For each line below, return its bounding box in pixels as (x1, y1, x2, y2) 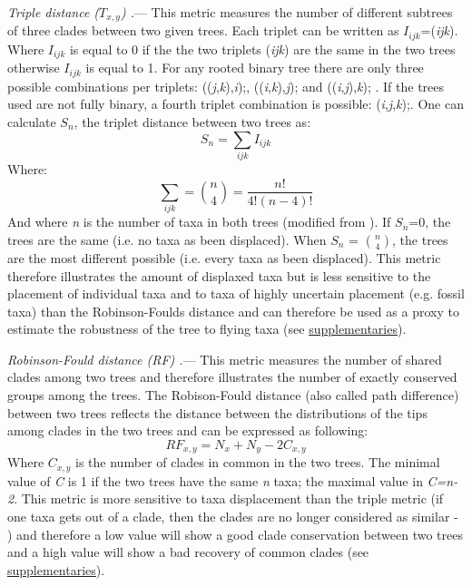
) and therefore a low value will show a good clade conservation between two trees (7, 524, 463, 543)
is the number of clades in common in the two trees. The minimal (75, 453, 440, 472)
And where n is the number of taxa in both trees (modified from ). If (7, 212, 391, 231)
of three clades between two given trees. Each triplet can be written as (7, 21, 399, 40)
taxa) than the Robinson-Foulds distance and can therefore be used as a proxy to (7, 301, 459, 320)
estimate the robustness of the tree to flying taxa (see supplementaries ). (7, 319, 407, 338)
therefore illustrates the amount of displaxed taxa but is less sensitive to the (7, 266, 431, 285)
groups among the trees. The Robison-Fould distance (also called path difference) (7, 386, 459, 405)
